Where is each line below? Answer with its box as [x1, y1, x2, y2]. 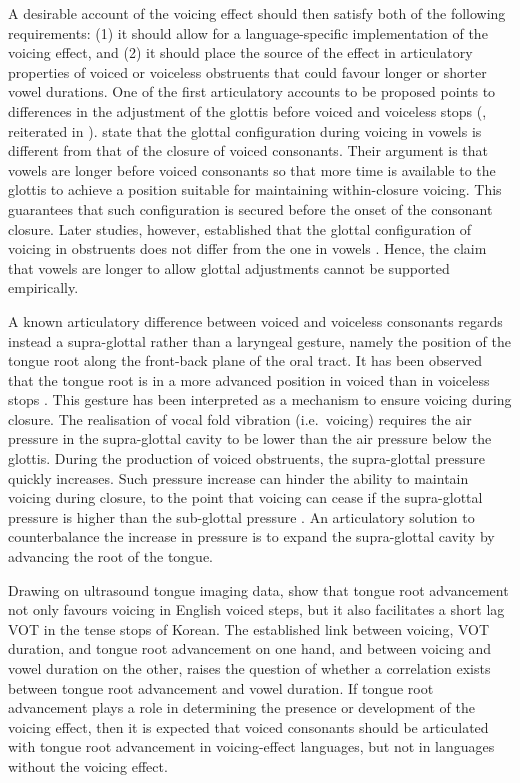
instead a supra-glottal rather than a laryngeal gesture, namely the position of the [8, 330, 511, 351]
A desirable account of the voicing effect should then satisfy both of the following [8, 3, 506, 23]
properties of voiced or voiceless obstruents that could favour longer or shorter [8, 61, 487, 82]
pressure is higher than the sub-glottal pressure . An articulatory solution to [8, 506, 475, 527]
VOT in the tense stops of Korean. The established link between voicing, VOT [8, 618, 490, 639]
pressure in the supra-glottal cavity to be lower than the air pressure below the [8, 428, 492, 449]
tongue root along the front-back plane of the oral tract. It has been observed [8, 350, 483, 371]
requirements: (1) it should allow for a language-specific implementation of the [8, 22, 488, 43]
